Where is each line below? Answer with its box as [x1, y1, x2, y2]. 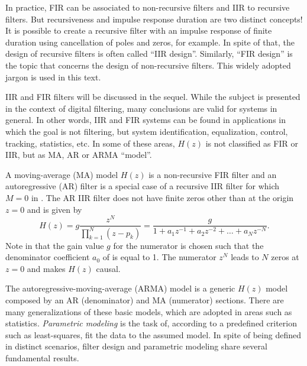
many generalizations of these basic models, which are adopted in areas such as [5, 305, 292, 318]
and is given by [27, 203, 82, 215]
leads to [231, 251, 259, 263]
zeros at [271, 251, 299, 263]
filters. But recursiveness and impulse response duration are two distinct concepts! [5, 12, 303, 25]
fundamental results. [5, 351, 79, 364]
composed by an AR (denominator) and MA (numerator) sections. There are [5, 293, 284, 306]
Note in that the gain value [5, 239, 104, 251]
